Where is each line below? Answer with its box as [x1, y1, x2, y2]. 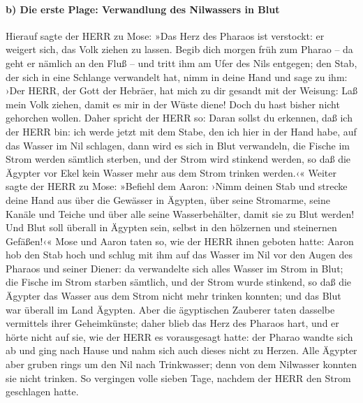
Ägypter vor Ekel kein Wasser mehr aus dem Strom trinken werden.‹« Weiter [6, 165, 337, 179]
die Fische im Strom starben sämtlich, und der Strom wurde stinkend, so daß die [6, 274, 352, 289]
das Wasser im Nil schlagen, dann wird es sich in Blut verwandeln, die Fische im [6, 138, 350, 152]
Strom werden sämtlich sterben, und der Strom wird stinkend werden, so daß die [6, 152, 351, 166]
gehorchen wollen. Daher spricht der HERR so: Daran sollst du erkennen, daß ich [6, 110, 353, 125]
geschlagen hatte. [6, 384, 79, 399]
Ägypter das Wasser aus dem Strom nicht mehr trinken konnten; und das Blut [6, 288, 341, 303]
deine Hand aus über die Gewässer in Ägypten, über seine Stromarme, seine [6, 192, 330, 207]
